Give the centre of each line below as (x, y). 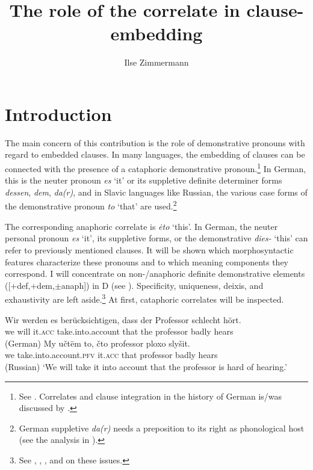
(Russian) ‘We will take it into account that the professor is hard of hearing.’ (146, 366)
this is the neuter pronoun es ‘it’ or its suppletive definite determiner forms (144, 180)
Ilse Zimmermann (156, 62)
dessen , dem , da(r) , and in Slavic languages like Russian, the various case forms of (156, 192)
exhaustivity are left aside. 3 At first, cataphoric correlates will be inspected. (144, 298)
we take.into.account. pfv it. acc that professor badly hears (111, 355)
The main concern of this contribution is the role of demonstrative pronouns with (155, 142)
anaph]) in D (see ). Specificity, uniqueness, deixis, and (162, 285)
